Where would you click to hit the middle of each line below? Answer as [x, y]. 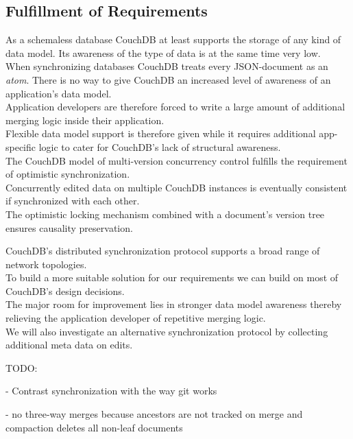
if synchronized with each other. [73, 201]
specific [21, 146]
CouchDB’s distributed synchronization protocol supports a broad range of [163, 251]
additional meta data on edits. [69, 345]
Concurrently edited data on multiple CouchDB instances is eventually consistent [176, 187]
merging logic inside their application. [85, 120]
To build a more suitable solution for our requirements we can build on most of [172, 277]
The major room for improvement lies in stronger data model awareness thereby [174, 304]
